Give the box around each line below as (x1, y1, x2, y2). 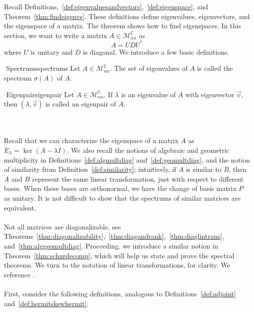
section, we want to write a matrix (4, 30, 107, 40)
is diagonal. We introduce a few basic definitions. (83, 46, 230, 57)
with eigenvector (185, 89, 234, 99)
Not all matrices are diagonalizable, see (4, 221, 121, 231)
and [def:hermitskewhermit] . (4, 298, 89, 308)
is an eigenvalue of (121, 89, 176, 99)
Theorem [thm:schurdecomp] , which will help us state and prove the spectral (4, 250, 234, 260)
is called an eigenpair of (45, 99, 116, 109)
